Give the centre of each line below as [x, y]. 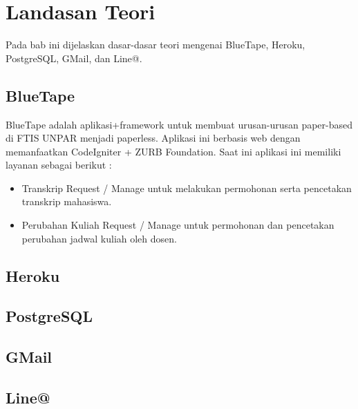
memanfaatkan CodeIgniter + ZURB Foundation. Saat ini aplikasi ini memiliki [173, 151]
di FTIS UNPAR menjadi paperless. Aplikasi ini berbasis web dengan [153, 138]
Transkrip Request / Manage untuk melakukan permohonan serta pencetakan [187, 188]
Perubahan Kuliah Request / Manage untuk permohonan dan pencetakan [178, 225]
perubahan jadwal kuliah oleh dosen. [99, 238]
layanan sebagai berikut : [59, 165]
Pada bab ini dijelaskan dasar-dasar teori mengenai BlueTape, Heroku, [156, 45]
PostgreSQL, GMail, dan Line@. [74, 58]
